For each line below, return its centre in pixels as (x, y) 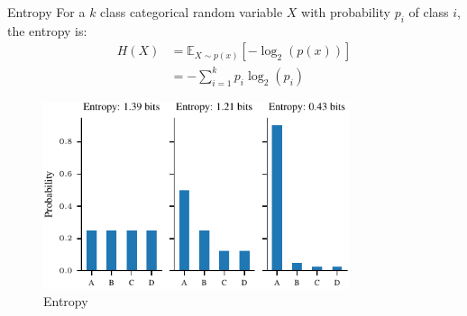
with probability (346, 12)
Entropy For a (46, 12)
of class (429, 12)
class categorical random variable (192, 12)
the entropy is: (47, 30)
